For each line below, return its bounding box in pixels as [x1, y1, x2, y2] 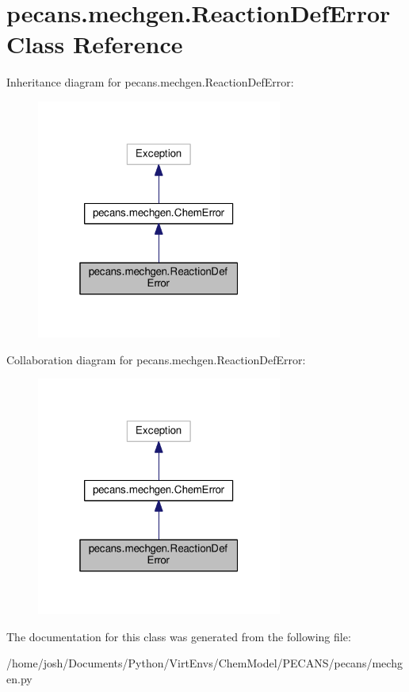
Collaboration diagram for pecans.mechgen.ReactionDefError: [6, 351, 306, 367]
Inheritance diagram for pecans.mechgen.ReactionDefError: [6, 74, 294, 90]
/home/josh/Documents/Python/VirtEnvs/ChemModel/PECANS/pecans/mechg [6, 655, 403, 671]
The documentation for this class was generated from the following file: [6, 628, 351, 644]
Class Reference [6, 28, 183, 60]
